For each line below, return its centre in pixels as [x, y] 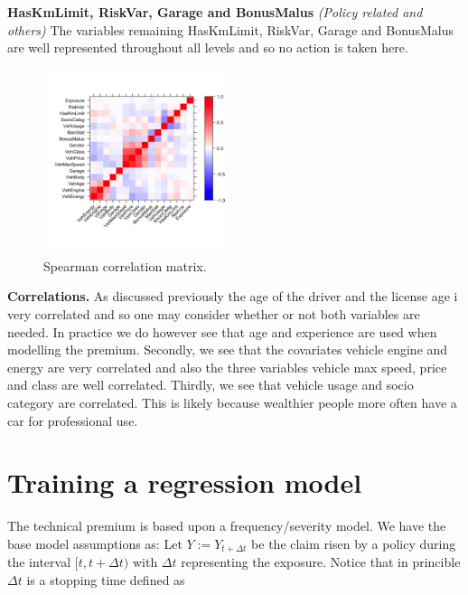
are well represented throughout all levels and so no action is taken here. [208, 47]
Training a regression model [185, 482]
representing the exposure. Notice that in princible [321, 562]
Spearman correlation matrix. [125, 265]
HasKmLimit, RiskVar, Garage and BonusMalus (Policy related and [215, 12]
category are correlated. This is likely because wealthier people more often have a [232, 403]
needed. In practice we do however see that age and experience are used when [222, 331]
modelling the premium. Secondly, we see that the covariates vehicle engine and [228, 349]
